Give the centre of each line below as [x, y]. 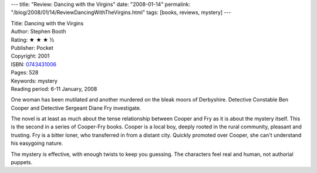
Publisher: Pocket [32, 48]
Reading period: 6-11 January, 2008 [54, 89]
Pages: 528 [25, 73]
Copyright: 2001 [30, 56]
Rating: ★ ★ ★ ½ [33, 40]
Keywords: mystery [34, 81]
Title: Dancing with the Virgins [47, 23]
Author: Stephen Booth [39, 32]
